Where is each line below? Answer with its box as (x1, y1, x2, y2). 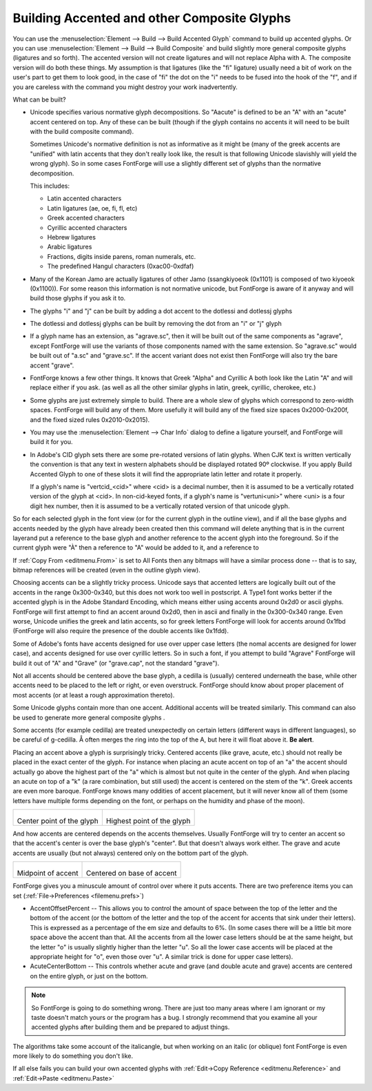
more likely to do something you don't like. (12, 1052, 134, 1060)
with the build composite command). (30, 128, 134, 136)
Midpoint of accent (17, 869, 79, 878)
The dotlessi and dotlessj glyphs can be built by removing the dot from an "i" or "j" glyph (30, 320, 282, 328)
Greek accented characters (47, 214, 125, 222)
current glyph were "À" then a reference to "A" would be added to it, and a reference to (12, 543, 260, 552)
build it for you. (30, 438, 73, 446)
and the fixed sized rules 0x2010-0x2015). (30, 415, 150, 424)
